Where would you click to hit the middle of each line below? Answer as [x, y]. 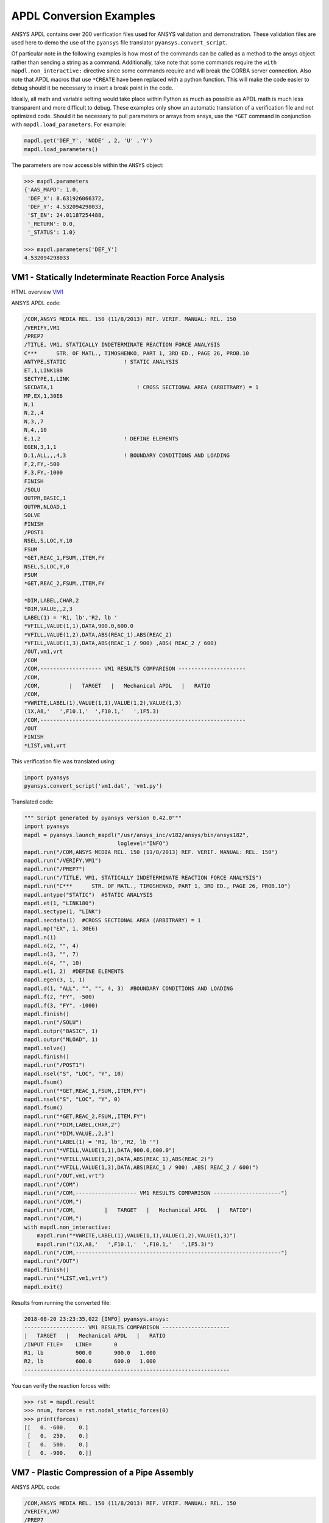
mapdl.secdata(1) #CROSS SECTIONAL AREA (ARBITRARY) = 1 [112, 920]
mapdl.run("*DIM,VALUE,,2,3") [69, 1133]
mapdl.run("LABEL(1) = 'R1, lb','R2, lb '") [92, 1142]
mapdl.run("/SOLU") [53, 1023]
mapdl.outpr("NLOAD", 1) [61, 1040]
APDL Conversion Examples [83, 16]
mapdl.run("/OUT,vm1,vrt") [64, 1176]
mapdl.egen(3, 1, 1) [55, 980]
